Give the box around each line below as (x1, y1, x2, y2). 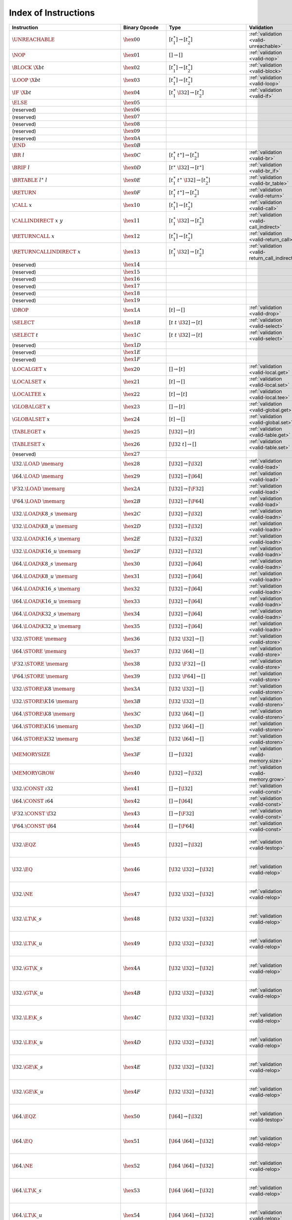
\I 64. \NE (12, 1162, 33, 1169)
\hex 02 (123, 64, 140, 71)
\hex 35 (123, 623, 140, 630)
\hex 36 (123, 635, 140, 642)
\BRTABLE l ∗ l (12, 176, 48, 183)
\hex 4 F (123, 1088, 141, 1095)
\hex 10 (123, 202, 140, 208)
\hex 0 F (123, 189, 141, 196)
